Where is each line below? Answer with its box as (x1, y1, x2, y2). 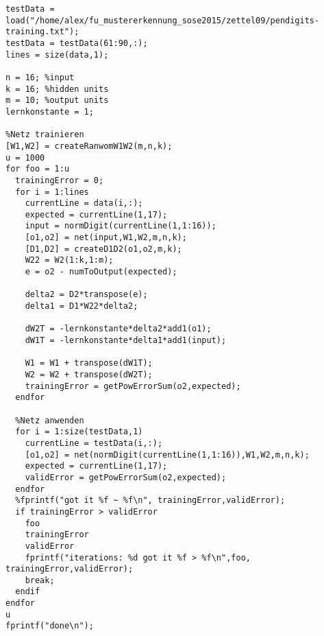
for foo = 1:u (5, 164, 70, 174)
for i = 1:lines (15, 187, 89, 197)
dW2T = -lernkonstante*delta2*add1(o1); (25, 324, 212, 334)
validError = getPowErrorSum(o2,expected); (25, 472, 227, 482)
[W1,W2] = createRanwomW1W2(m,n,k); (5, 141, 173, 151)
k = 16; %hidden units (5, 84, 109, 94)
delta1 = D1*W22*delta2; (25, 301, 138, 311)
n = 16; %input (5, 72, 75, 82)
